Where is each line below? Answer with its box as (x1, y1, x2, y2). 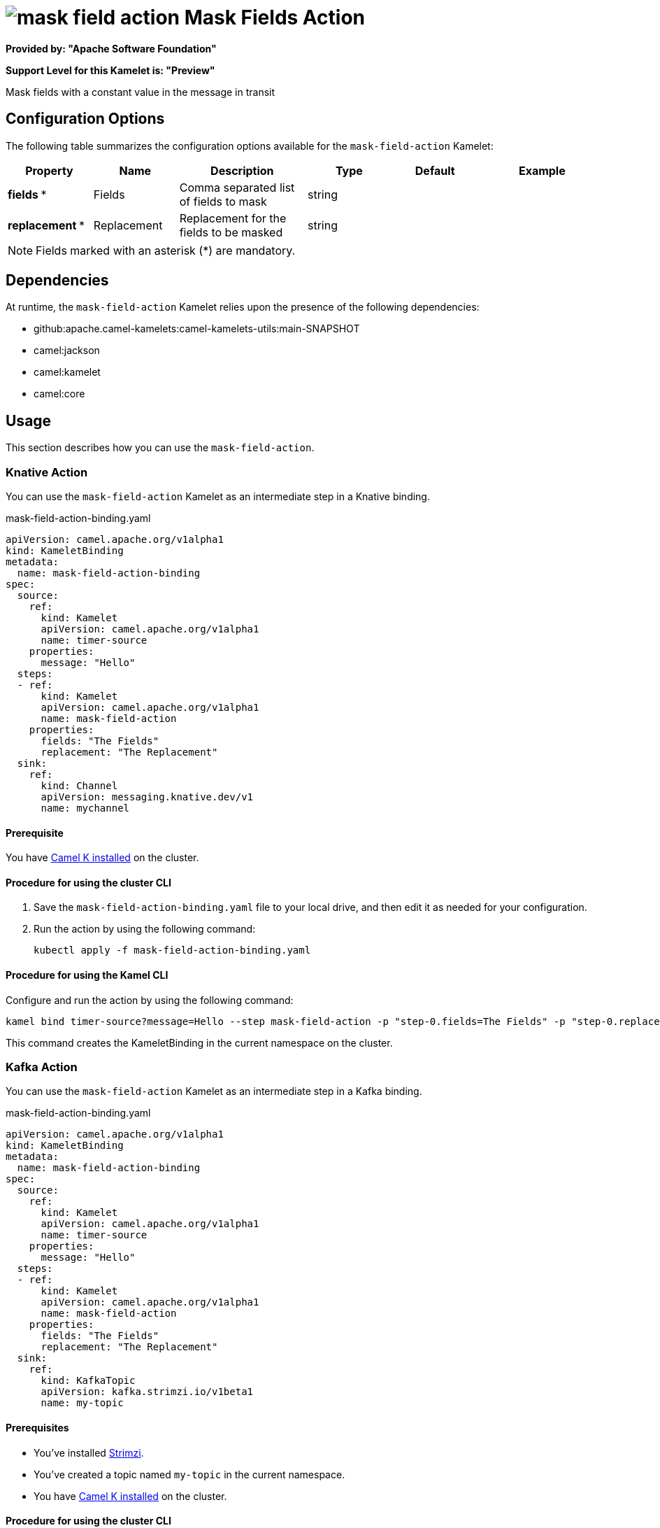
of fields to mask (179, 194, 267, 208)
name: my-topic (41, 1397, 124, 1409)
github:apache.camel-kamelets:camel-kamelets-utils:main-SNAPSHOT (34, 323, 360, 335)
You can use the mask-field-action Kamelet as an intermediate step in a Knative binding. (6, 490, 430, 503)
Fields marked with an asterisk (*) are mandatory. (36, 243, 296, 257)
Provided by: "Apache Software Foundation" (6, 42, 217, 55)
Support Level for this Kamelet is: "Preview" (6, 64, 215, 76)
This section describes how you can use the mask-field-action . (6, 441, 315, 454)
